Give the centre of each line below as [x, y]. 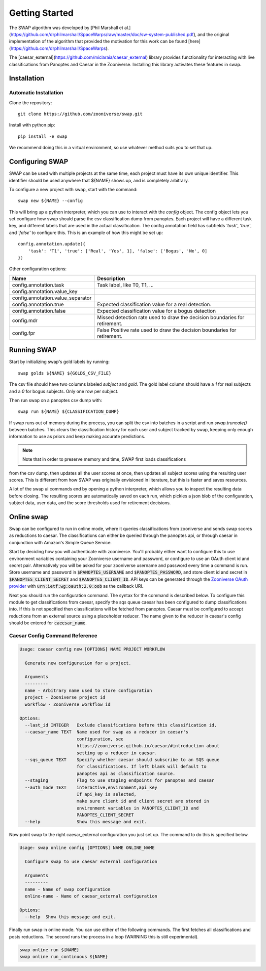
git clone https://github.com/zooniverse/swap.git [80, 114]
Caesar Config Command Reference [53, 636]
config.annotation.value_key [45, 291]
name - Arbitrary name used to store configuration [88, 691]
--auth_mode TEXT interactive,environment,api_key [91, 787]
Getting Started [41, 13]
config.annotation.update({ [52, 244]
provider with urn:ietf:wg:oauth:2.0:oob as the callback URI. [76, 586]
